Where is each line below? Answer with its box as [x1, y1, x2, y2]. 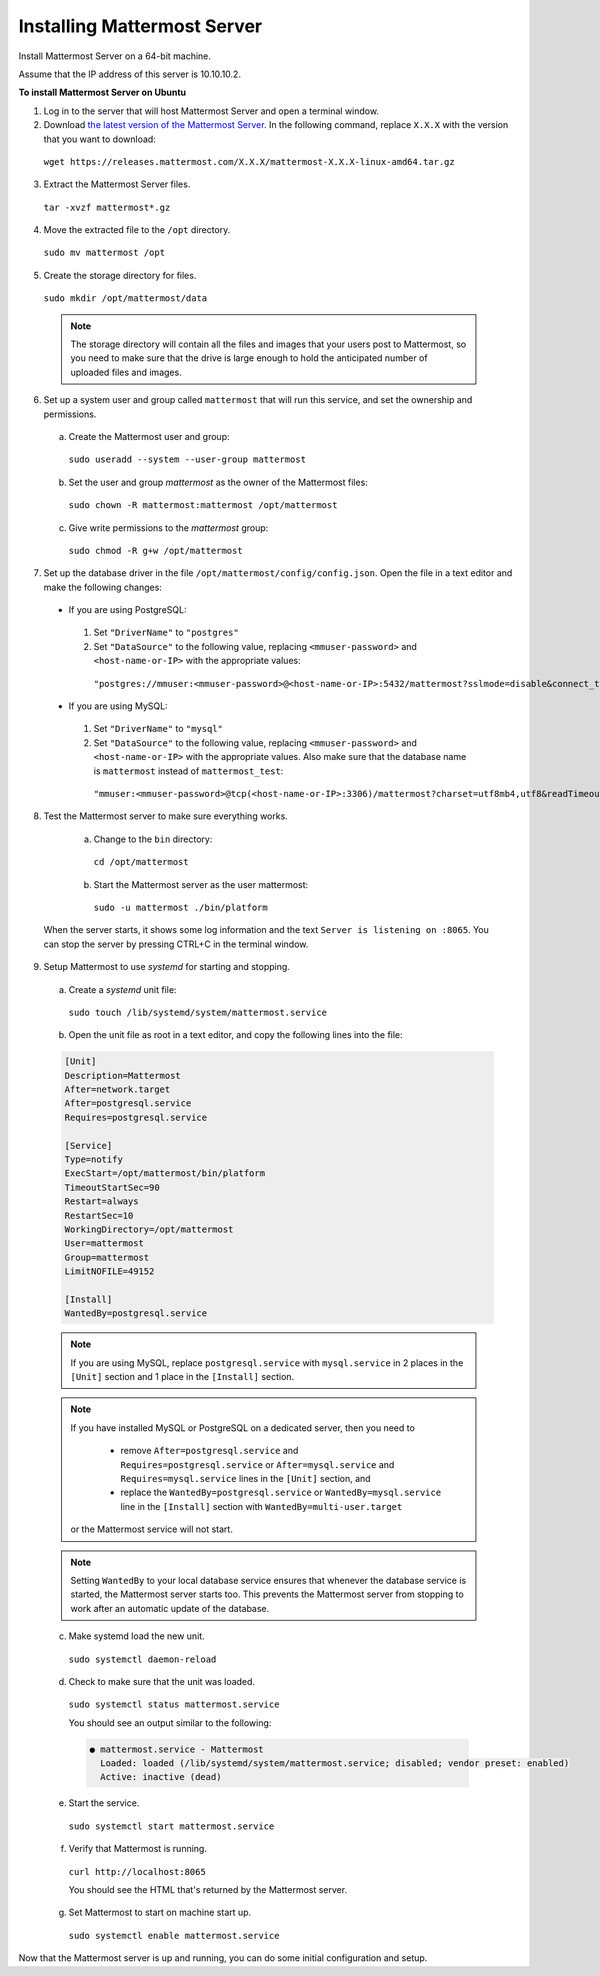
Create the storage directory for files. [43, 269, 197, 281]
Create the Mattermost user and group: [68, 430, 230, 442]
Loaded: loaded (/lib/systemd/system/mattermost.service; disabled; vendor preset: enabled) [100, 1758, 570, 1769]
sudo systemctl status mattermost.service [68, 1699, 280, 1710]
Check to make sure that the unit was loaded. [68, 1675, 255, 1687]
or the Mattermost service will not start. [70, 1523, 234, 1535]
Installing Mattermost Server [18, 15, 263, 37]
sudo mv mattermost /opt [43, 247, 165, 259]
